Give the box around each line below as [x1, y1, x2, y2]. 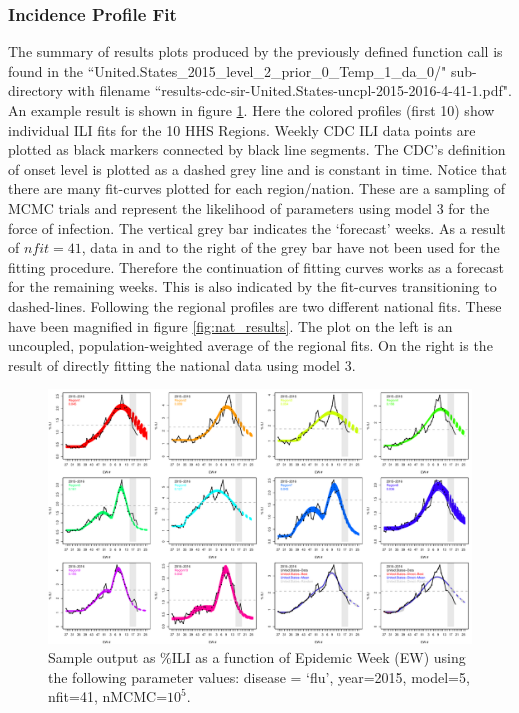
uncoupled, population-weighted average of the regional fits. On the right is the [8, 335, 493, 356]
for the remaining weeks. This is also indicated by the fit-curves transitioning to [8, 276, 497, 297]
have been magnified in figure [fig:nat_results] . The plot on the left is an [8, 315, 453, 336]
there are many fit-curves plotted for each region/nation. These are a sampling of [8, 178, 506, 199]
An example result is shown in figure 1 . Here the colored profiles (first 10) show [8, 100, 495, 120]
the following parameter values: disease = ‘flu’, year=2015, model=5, [48, 666, 470, 687]
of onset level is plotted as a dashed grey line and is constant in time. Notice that [8, 158, 508, 179]
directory [8, 80, 63, 101]
